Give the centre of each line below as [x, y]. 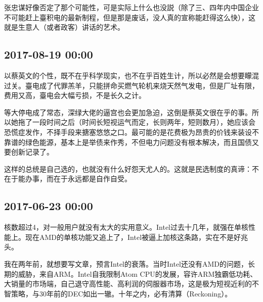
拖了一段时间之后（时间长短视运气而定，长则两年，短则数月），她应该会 [137, 122]
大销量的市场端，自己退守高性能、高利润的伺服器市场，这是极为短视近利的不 [131, 284]
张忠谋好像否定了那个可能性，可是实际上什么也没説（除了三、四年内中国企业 [131, 7]
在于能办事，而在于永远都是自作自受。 [68, 179]
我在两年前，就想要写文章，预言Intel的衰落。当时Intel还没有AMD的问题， [126, 263]
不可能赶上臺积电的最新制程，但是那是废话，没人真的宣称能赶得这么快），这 [130, 17]
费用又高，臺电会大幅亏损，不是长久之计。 [75, 95]
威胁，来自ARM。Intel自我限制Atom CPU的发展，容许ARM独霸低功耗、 [138, 273]
